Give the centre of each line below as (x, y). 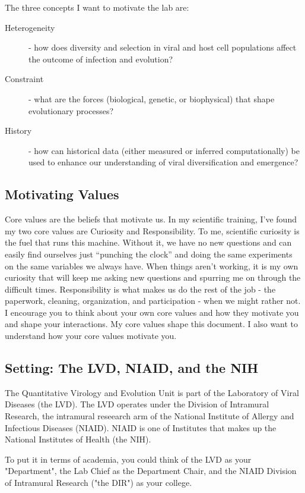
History (18, 131)
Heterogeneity (30, 27)
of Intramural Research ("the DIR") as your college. (99, 483)
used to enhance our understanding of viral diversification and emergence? (163, 162)
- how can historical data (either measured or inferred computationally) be (164, 150)
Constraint (24, 79)
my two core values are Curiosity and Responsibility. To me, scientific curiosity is (152, 230)
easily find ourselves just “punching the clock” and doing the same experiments (149, 254)
